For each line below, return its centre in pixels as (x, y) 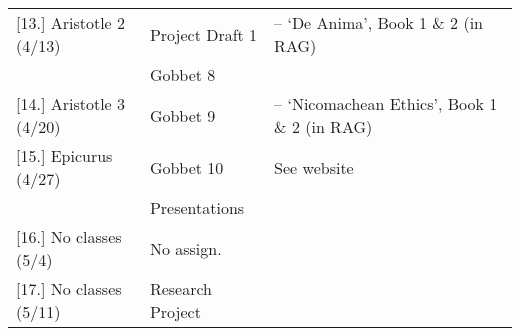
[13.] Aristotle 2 (71, 22)
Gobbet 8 (182, 74)
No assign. (185, 248)
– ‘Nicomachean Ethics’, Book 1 (386, 103)
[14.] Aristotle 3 (71, 103)
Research (181, 288)
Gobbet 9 (182, 115)
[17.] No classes (69, 288)
